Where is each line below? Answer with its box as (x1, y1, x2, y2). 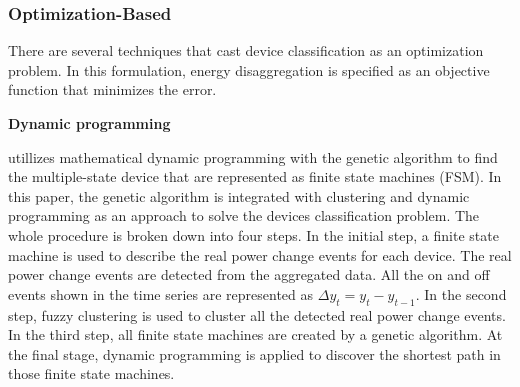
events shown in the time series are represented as (8, 283, 314, 304)
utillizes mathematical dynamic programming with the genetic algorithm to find (8, 146, 498, 167)
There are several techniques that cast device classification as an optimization (8, 40, 484, 61)
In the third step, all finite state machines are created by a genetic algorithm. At (8, 324, 503, 345)
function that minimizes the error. (8, 79, 217, 100)
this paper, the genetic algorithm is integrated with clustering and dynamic (8, 185, 470, 206)
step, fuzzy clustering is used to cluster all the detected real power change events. (8, 304, 506, 325)
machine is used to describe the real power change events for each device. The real (8, 244, 512, 265)
